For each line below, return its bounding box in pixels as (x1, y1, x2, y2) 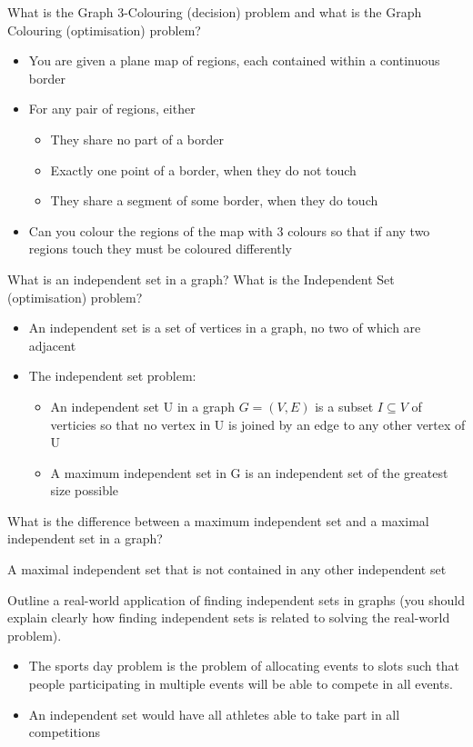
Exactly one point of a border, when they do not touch (50, 160, 357, 179)
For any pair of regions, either (28, 99, 196, 118)
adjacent (28, 335, 76, 354)
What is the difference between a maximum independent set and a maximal (7, 511, 429, 530)
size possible (50, 481, 119, 500)
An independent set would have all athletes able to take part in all (28, 704, 400, 723)
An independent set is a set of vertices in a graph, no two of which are (28, 318, 421, 337)
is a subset (315, 396, 374, 415)
